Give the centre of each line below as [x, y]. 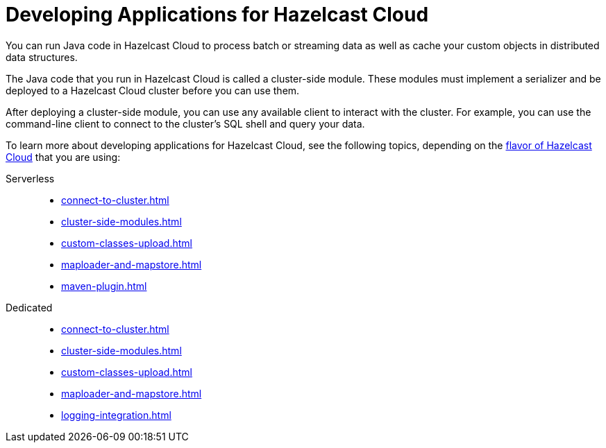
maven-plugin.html [104, 286]
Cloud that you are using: [63, 157]
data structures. [42, 57]
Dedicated [29, 307]
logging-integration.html [116, 415]
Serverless [30, 178]
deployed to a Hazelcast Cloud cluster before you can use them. [153, 90]
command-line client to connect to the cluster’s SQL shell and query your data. [185, 123]
